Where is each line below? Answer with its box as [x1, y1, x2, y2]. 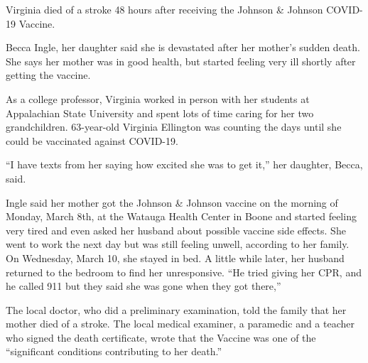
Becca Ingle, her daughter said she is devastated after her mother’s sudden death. [6, 40, 360, 55]
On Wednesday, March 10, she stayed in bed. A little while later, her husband [6, 250, 345, 265]
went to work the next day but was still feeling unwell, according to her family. [6, 237, 350, 251]
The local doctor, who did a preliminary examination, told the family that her [6, 302, 347, 317]
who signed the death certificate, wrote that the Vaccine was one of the [6, 330, 316, 345]
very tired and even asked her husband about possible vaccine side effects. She [6, 222, 346, 237]
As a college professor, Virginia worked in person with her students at [6, 91, 310, 106]
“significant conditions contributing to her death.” [6, 344, 222, 359]
